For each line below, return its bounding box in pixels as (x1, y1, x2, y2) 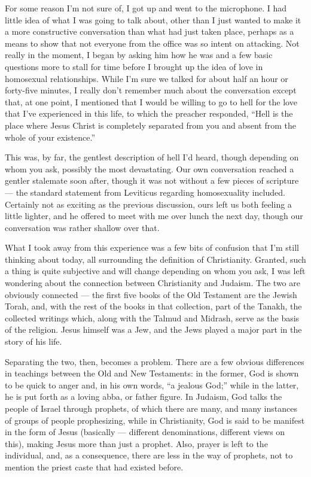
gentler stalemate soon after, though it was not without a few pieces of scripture (5, 174, 299, 187)
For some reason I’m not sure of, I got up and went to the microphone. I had (5, 2, 287, 14)
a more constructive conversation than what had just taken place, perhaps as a (5, 25, 294, 38)
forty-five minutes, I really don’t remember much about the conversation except (5, 84, 297, 96)
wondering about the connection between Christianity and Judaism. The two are (5, 277, 300, 289)
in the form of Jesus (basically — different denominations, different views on (5, 426, 285, 438)
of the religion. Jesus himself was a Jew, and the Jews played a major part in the (5, 323, 302, 336)
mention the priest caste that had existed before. (5, 460, 184, 473)
